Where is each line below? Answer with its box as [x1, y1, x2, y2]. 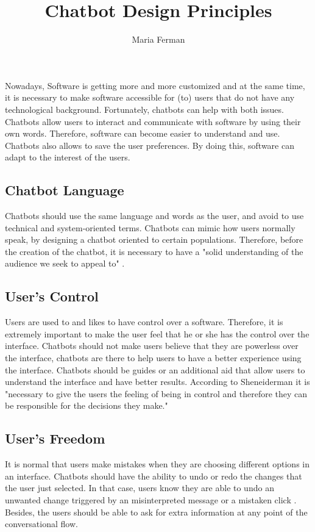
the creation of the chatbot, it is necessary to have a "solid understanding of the [5, 245, 303, 257]
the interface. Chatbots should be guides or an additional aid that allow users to [5, 363, 305, 376]
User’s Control [5, 287, 99, 306]
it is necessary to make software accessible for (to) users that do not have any [5, 91, 295, 104]
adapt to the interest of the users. [5, 151, 130, 164]
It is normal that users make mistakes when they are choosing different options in [5, 458, 310, 470]
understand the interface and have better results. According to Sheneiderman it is [5, 375, 310, 388]
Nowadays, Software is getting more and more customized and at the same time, [5, 79, 305, 92]
